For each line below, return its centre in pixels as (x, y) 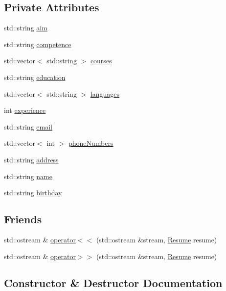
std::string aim (26, 28)
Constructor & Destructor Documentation (113, 282)
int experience (25, 110)
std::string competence (38, 44)
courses (101, 61)
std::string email (28, 126)
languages (105, 93)
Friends (23, 219)
